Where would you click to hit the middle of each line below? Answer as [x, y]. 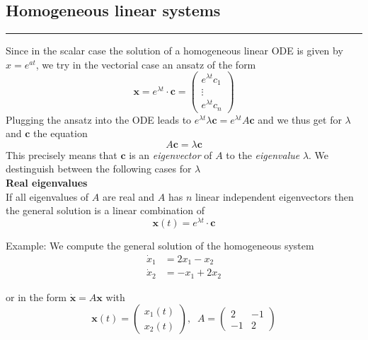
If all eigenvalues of [47, 196]
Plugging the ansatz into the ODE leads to [99, 119]
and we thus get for [300, 119]
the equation [61, 133]
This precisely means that [62, 154]
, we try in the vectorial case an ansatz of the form [146, 64]
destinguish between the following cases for [99, 169]
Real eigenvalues [47, 182]
